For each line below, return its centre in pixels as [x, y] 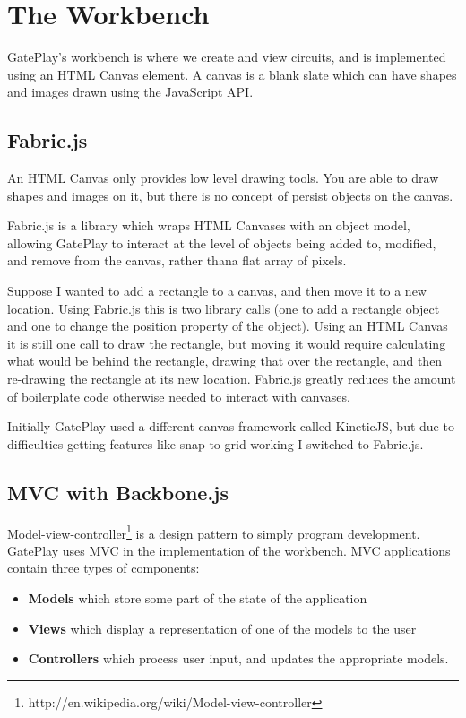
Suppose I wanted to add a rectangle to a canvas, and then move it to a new [217, 291]
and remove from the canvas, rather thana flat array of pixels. [177, 260]
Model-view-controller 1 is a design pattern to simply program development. [214, 532]
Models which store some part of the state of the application [198, 598]
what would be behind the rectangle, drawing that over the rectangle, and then [225, 361]
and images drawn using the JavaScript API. [130, 92]
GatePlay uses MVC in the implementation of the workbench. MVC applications [229, 550]
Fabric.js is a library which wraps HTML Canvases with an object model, [209, 225]
